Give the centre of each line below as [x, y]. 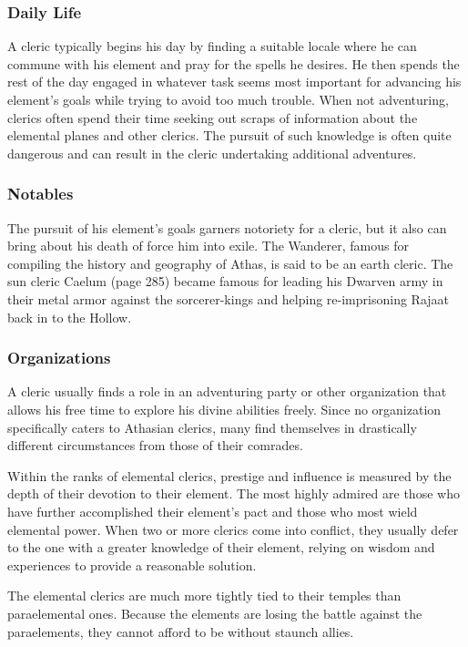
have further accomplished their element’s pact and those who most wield [213, 511]
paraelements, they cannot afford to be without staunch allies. [181, 631]
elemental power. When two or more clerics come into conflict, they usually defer [233, 529]
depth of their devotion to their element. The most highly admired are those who [234, 493]
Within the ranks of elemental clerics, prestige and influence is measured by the [229, 475]
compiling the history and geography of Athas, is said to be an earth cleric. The [230, 263]
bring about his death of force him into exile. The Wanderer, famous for [208, 246]
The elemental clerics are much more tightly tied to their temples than [204, 596]
